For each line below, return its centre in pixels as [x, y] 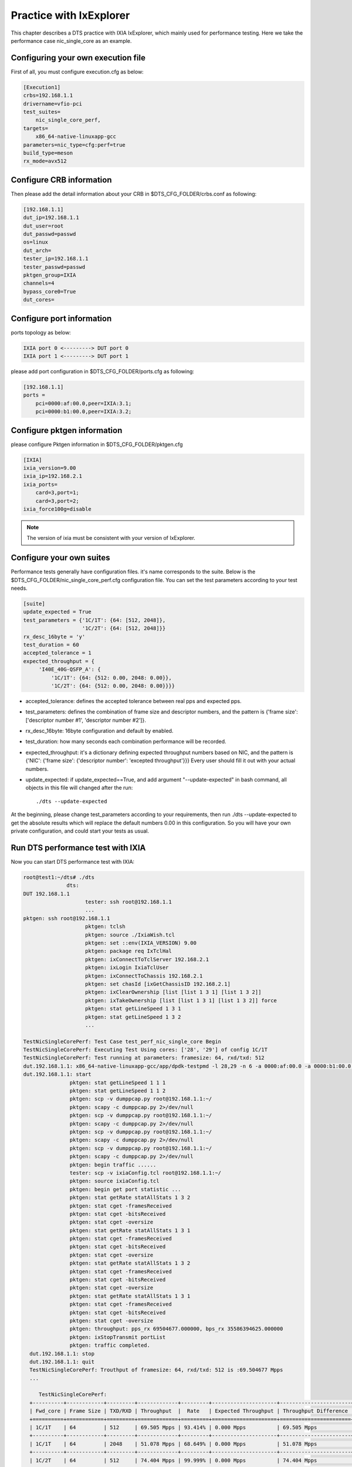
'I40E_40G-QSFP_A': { [70, 670]
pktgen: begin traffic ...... [113, 1165]
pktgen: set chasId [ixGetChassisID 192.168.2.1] [158, 984]
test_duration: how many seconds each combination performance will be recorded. [126, 742]
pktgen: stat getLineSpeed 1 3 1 [133, 1009]
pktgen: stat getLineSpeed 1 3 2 [133, 1017]
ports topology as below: [41, 332]
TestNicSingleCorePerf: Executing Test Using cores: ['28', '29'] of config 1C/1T [145, 1050]
